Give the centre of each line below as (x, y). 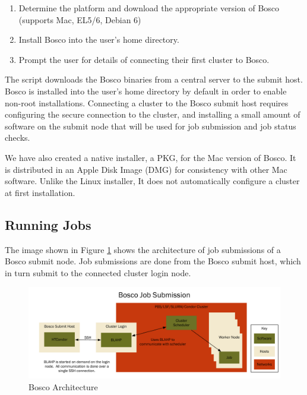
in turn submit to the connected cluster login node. (98, 272)
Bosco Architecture (63, 386)
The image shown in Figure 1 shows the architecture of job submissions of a (143, 249)
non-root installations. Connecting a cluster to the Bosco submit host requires (147, 102)
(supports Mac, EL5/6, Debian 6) (80, 19)
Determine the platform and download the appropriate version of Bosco (149, 8)
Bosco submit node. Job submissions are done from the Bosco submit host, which (153, 261)
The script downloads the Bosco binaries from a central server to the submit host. (154, 79)
